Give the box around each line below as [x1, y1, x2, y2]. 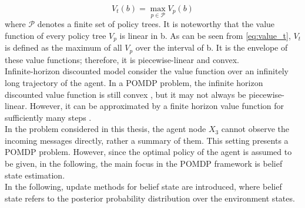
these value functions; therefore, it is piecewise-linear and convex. [5, 53, 240, 65]
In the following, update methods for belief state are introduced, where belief [5, 180, 282, 193]
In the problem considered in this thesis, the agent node [5, 123, 206, 135]
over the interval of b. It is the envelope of [135, 41, 288, 54]
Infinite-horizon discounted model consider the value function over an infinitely [5, 65, 289, 77]
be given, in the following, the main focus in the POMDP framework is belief [5, 157, 283, 170]
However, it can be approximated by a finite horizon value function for [29, 100, 284, 112]
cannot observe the [221, 123, 290, 135]
